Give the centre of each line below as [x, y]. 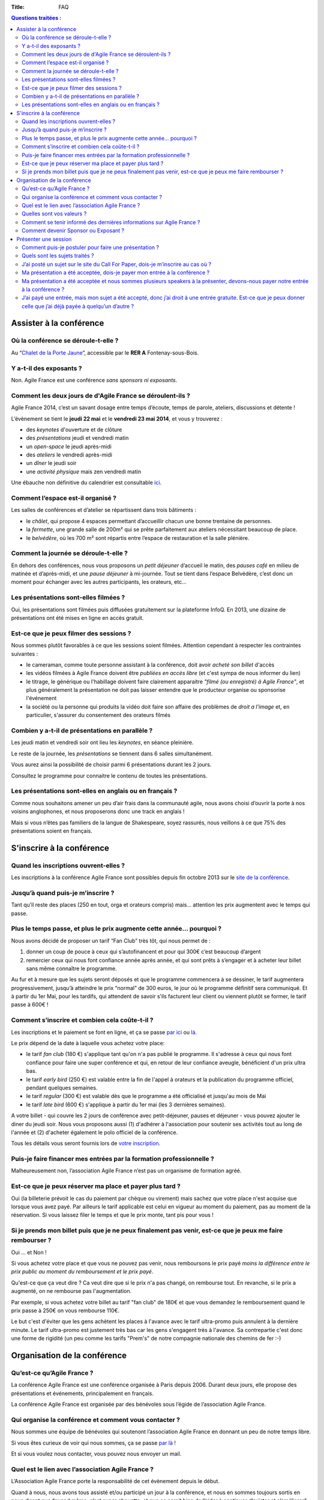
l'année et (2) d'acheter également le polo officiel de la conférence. [94, 1132]
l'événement [41, 698]
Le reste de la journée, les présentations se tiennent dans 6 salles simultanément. [112, 754]
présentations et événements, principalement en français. [82, 1393]
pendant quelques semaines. [62, 1087]
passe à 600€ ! [30, 1004]
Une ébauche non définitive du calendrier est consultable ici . [86, 482]
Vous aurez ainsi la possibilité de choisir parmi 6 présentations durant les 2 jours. [111, 764]
